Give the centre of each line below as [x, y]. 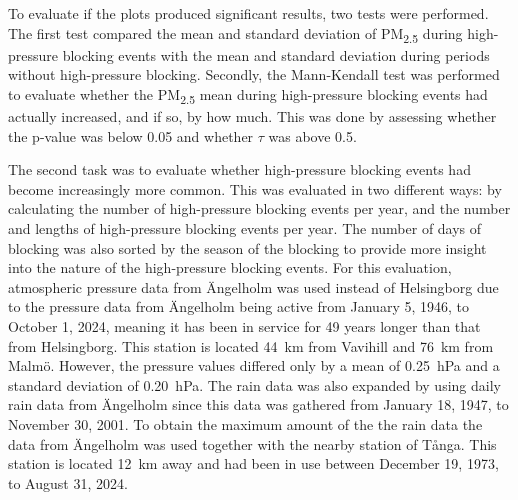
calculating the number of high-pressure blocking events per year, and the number [259, 208]
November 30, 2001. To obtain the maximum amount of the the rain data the [245, 423]
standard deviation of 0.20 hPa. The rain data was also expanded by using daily [254, 384]
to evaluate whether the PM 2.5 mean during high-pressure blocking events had [248, 95]
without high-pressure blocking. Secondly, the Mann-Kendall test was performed [254, 74]
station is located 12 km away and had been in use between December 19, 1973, [253, 463]
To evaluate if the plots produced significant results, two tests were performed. [248, 13]
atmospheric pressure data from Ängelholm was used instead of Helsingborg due [253, 286]
